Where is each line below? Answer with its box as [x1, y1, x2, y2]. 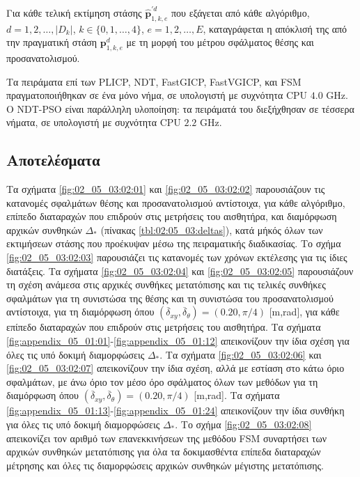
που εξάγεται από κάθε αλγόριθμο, [171, 5, 310, 19]
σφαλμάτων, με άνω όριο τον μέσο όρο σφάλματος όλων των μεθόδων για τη [6, 374, 318, 389]
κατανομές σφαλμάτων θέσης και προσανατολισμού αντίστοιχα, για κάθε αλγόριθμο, [6, 195, 345, 210]
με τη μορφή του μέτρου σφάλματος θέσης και [126, 35, 314, 49]
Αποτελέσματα [6, 149, 100, 171]
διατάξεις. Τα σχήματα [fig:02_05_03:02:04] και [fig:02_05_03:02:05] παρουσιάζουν [6, 263, 354, 278]
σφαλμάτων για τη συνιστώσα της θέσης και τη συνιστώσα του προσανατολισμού [6, 290, 334, 305]
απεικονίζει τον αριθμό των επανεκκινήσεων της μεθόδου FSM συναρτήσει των [6, 430, 327, 445]
